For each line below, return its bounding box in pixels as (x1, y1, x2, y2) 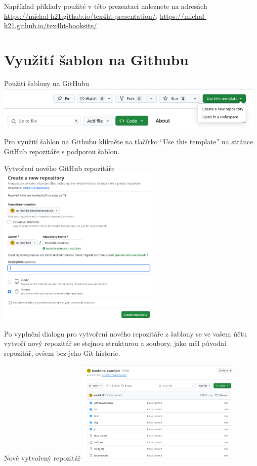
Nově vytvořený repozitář (4, 452, 81, 463)
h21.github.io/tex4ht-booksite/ (4, 20, 97, 31)
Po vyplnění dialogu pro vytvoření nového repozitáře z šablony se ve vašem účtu (4, 328, 247, 339)
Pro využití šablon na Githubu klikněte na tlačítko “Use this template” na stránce (4, 136, 253, 147)
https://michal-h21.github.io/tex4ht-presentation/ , (4, 10, 158, 21)
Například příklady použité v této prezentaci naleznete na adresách (4, 1, 207, 11)
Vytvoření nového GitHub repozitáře (4, 163, 115, 173)
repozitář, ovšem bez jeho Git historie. (4, 348, 120, 358)
